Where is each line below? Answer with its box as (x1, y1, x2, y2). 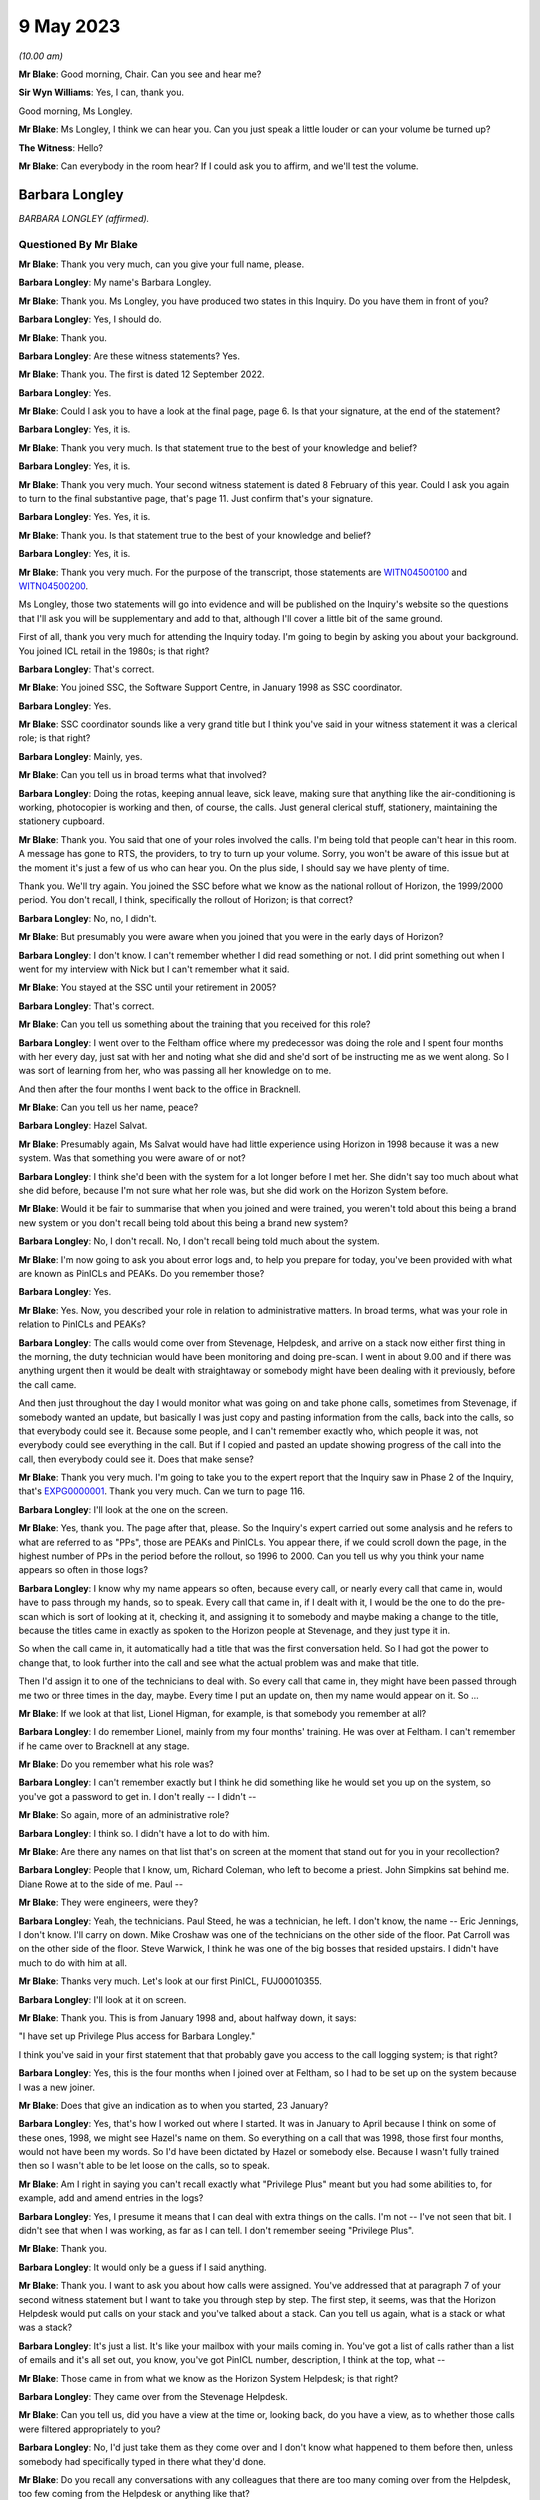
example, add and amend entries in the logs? (18, 2192, 204, 2204)
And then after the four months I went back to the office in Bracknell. (18, 1083, 302, 1095)
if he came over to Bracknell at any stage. (18, 1740, 190, 1752)
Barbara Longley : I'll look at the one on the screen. (18, 1503, 229, 1515)
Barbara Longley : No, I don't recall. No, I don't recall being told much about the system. (18, 1235, 380, 1247)
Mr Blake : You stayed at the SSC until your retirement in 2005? (18, 981, 277, 994)
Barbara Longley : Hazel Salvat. (18, 1120, 148, 1132)
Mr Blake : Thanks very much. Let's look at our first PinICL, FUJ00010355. (18, 1975, 322, 1987)
